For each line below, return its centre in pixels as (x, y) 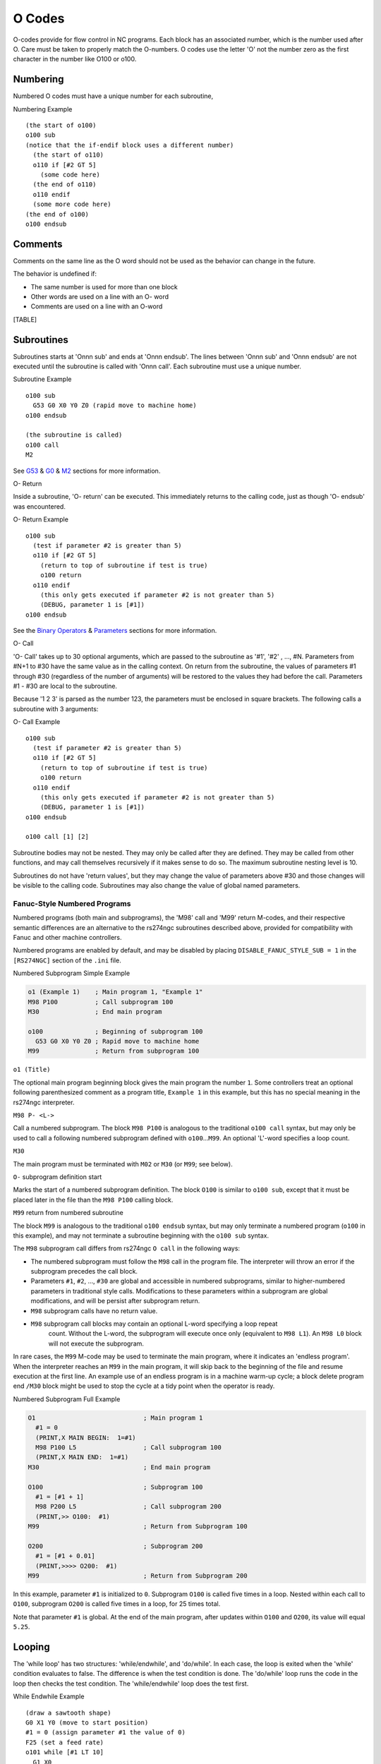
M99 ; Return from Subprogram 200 (138, 1576)
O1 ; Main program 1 (115, 1418)
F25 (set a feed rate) (65, 1742)
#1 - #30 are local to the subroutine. (65, 686)
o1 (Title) (32, 1070)
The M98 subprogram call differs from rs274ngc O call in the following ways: (126, 1248)
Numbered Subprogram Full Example (67, 1399)
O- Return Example (41, 519)
